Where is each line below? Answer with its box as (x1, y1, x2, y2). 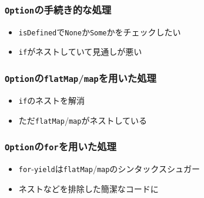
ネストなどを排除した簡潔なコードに (18, 182, 159, 194)
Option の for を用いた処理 (5, 139, 116, 154)
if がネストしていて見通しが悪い (18, 45, 142, 58)
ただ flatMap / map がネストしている (18, 114, 147, 126)
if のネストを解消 (18, 94, 85, 106)
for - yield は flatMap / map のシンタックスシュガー (18, 162, 200, 174)
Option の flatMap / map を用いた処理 (5, 71, 156, 85)
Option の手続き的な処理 (5, 2, 112, 16)
